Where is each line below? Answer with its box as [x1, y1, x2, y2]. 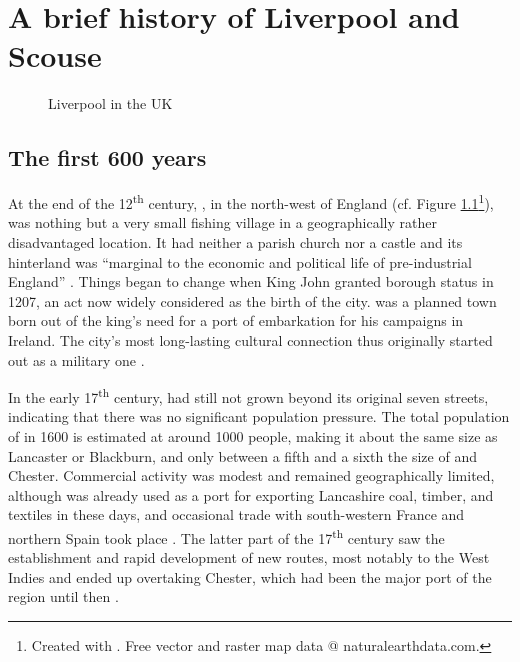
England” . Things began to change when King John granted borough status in [8, 271, 494, 292]
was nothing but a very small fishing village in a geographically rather [8, 212, 437, 233]
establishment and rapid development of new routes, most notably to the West [8, 547, 490, 568]
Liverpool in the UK [48, 93, 173, 114]
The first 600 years [8, 142, 207, 173]
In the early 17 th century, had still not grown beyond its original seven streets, [8, 384, 489, 407]
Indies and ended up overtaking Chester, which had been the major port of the [8, 566, 492, 587]
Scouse [8, 35, 102, 76]
